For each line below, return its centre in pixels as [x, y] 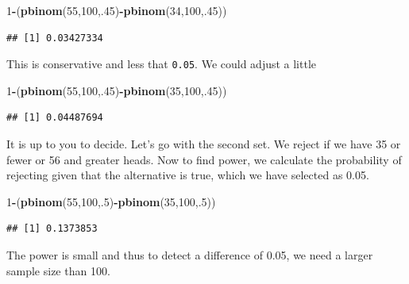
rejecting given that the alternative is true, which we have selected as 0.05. [188, 175]
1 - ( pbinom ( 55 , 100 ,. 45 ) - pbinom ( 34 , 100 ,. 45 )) [117, 10]
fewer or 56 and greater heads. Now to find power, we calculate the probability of [204, 159]
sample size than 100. [58, 270]
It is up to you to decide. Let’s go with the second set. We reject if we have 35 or [204, 144]
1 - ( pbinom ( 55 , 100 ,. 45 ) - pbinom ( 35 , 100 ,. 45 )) [117, 90]
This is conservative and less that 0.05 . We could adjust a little [162, 64]
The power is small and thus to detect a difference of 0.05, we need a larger [190, 255]
